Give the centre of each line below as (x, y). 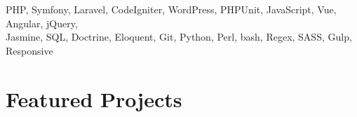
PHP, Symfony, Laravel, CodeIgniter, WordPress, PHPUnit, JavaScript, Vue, (171, 9)
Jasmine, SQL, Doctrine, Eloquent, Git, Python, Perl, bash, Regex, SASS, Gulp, (179, 37)
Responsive (29, 50)
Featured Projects (94, 98)
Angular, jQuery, (42, 23)
